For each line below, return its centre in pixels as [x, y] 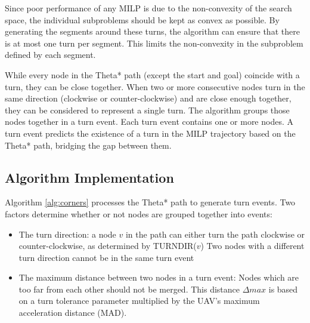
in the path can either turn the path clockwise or [215, 234]
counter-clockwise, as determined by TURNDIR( [108, 246]
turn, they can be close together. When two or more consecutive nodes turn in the [155, 86]
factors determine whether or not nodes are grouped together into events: [139, 213]
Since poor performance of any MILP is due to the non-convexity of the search [148, 8]
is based [283, 289]
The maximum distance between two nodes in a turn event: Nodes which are [159, 277]
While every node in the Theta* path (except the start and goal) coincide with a [152, 74]
